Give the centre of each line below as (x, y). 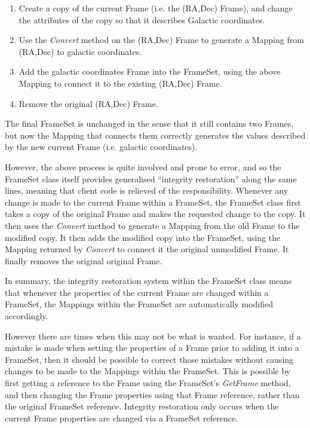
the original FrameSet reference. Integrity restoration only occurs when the (142, 406)
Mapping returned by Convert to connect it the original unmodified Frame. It (147, 249)
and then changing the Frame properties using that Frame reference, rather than (152, 394)
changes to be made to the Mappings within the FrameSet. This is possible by (148, 371)
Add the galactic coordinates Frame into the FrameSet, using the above (150, 71)
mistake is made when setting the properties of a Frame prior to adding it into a (152, 348)
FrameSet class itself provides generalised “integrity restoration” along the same (151, 178)
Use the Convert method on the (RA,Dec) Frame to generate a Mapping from (161, 40)
